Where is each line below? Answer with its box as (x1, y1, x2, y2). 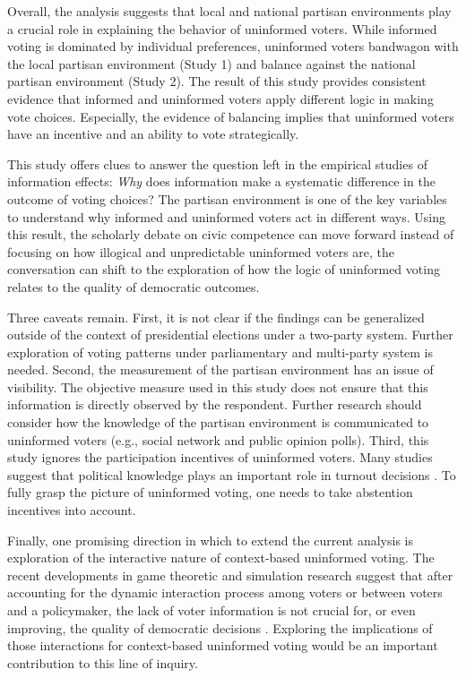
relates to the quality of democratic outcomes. (7, 277, 260, 296)
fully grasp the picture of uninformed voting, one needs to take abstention (7, 483, 413, 502)
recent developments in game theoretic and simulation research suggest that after (7, 565, 453, 584)
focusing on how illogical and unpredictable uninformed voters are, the (7, 242, 395, 261)
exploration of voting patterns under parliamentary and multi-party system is (7, 342, 434, 361)
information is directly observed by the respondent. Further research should (7, 395, 422, 414)
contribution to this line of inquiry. (7, 653, 198, 672)
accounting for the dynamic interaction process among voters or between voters (7, 583, 443, 602)
